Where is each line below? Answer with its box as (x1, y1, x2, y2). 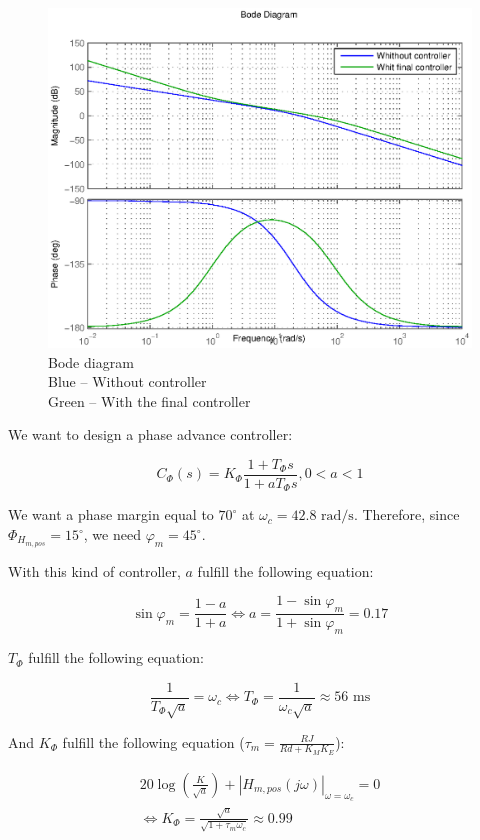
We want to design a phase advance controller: (8, 424, 293, 445)
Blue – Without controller (48, 371, 207, 392)
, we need (83, 524, 141, 545)
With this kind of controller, (8, 560, 181, 581)
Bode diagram (48, 351, 134, 372)
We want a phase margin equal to (8, 504, 214, 525)
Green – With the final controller (48, 390, 251, 411)
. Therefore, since (353, 504, 460, 525)
